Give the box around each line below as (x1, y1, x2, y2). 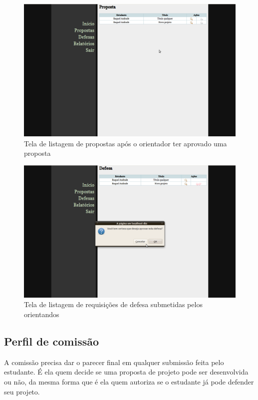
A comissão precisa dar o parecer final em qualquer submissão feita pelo (4, 357, 224, 367)
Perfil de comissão (4, 333, 99, 349)
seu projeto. (4, 386, 40, 397)
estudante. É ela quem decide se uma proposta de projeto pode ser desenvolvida (4, 367, 249, 377)
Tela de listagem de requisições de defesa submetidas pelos (24, 299, 203, 310)
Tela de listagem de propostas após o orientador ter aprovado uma (24, 138, 227, 148)
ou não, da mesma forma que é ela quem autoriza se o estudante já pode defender (4, 376, 254, 387)
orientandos (24, 309, 59, 319)
